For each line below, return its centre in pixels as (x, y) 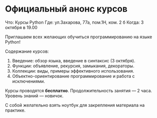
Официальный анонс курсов (66, 9)
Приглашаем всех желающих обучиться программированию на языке (78, 37)
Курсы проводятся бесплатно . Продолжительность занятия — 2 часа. (78, 90)
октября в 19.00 (21, 27)
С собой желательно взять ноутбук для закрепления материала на (75, 105)
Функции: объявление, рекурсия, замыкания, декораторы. (73, 66)
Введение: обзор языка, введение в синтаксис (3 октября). (74, 60)
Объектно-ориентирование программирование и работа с (73, 76)
